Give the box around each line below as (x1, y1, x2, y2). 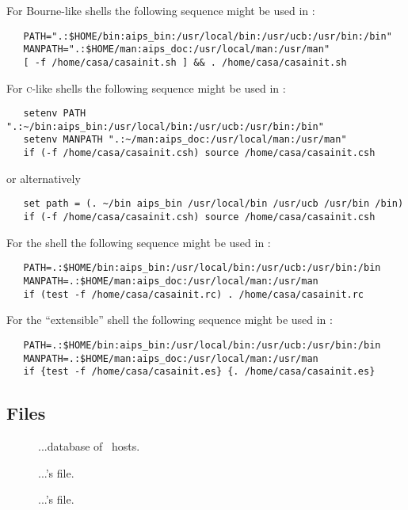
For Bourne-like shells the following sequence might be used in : (6, 2, 315, 18)
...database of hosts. (38, 438, 140, 455)
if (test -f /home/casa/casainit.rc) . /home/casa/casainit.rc (23, 288, 364, 300)
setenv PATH (23, 108, 86, 120)
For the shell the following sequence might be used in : (6, 234, 271, 250)
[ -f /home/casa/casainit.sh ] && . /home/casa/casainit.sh (23, 56, 347, 68)
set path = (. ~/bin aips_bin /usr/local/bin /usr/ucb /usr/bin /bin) (23, 198, 404, 210)
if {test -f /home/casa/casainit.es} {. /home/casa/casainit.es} (23, 366, 376, 378)
